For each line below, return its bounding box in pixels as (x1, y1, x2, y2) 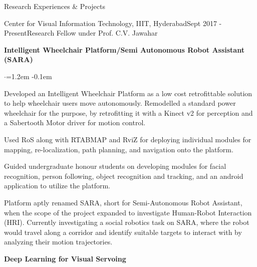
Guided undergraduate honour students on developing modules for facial (4, 161, 226, 171)
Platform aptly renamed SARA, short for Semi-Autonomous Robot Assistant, (4, 197, 242, 207)
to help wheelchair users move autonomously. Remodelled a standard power (4, 98, 236, 108)
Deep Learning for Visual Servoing (4, 253, 126, 263)
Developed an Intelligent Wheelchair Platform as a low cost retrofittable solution (4, 88, 252, 98)
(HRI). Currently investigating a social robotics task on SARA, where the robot (4, 217, 249, 227)
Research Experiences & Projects (4, 1, 105, 11)
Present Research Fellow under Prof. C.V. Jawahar (4, 28, 158, 38)
